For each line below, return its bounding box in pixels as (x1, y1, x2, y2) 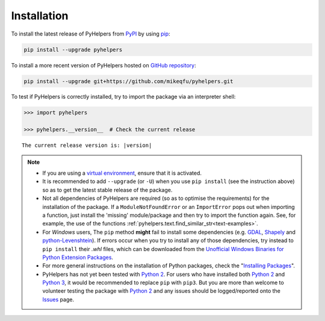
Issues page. (42, 296, 75, 303)
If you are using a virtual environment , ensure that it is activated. (42, 169, 202, 177)
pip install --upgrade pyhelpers (23, 46, 123, 53)
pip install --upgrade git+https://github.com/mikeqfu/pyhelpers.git (23, 78, 234, 84)
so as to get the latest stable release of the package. (42, 186, 173, 193)
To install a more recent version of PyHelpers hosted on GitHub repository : (11, 61, 196, 69)
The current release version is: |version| (22, 142, 152, 149)
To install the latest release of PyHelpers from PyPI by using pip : (11, 30, 171, 37)
